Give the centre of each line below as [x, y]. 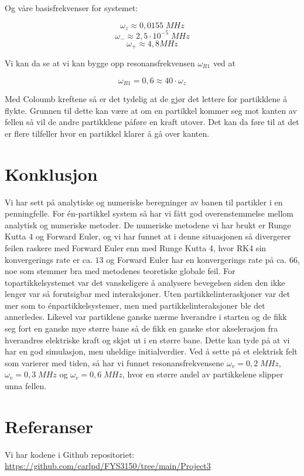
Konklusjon [51, 173]
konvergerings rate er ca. [49, 259]
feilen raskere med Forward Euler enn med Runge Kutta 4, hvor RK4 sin [136, 247]
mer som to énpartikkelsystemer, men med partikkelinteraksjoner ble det [135, 305]
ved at [224, 63]
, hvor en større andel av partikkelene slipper [203, 374]
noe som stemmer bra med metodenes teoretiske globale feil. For [120, 271]
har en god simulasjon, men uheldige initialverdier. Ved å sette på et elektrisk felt [151, 351]
